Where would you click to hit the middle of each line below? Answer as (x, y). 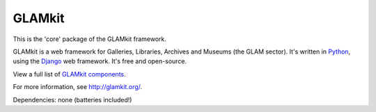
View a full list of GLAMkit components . (70, 74)
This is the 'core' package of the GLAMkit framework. (90, 39)
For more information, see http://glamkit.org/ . (78, 87)
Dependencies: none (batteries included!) (72, 99)
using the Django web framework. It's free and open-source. (100, 61)
